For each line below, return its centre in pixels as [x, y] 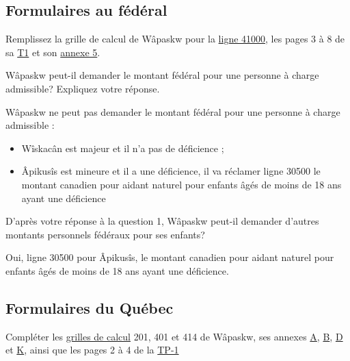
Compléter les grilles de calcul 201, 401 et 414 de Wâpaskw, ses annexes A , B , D [174, 336]
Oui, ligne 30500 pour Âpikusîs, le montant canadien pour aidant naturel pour [170, 257]
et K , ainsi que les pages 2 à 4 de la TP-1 [92, 350]
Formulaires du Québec [90, 307]
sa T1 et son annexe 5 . [53, 52]
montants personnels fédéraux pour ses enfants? [105, 234]
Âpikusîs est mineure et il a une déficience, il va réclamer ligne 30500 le [171, 171]
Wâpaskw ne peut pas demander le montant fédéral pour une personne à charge [173, 111]
